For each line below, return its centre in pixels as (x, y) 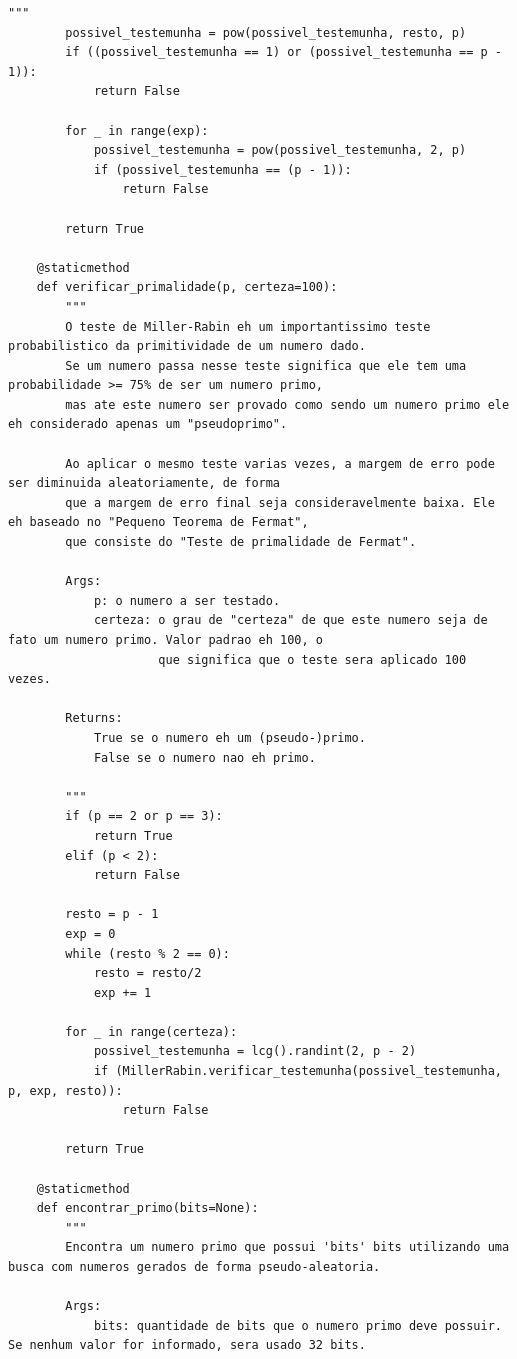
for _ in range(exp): (137, 130)
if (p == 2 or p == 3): (144, 816)
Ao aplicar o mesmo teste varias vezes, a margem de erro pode (280, 463)
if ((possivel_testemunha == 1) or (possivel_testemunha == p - (283, 52)
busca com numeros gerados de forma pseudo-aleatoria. (194, 1267)
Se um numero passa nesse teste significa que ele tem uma (266, 365)
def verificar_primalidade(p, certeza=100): (187, 287)
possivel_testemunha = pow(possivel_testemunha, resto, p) (266, 32)
